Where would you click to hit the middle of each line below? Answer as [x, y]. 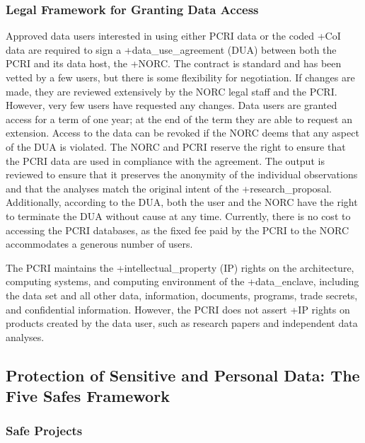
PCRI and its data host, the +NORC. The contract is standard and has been [174, 63]
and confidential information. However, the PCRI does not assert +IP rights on [178, 309]
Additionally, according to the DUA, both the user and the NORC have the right [182, 202]
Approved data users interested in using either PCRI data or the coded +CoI [173, 36]
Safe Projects [44, 431]
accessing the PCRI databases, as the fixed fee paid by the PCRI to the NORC [178, 230]
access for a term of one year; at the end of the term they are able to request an [179, 119]
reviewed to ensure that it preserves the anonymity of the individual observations [182, 174]
